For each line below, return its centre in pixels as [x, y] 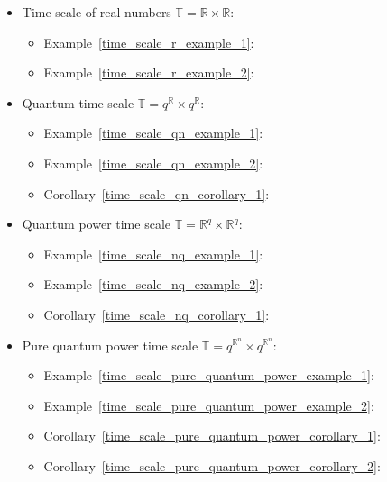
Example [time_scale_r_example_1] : [149, 42]
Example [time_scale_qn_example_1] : [153, 133]
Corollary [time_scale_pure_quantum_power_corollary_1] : [212, 436]
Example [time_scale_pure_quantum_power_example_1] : [209, 375]
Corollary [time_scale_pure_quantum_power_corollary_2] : [212, 465]
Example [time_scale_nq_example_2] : [153, 284]
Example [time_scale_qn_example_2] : [153, 163]
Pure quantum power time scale [110, 345]
